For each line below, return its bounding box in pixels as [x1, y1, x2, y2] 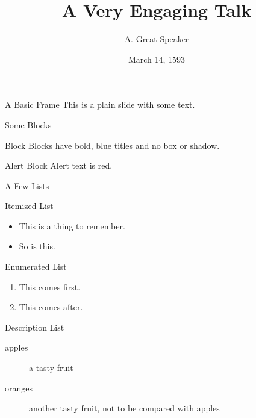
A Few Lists [5, 179, 49, 192]
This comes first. [19, 280, 81, 293]
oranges [5, 381, 33, 394]
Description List [5, 320, 64, 333]
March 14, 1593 [128, 52, 186, 65]
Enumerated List [5, 260, 67, 273]
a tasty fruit [29, 361, 73, 374]
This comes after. [19, 301, 83, 313]
